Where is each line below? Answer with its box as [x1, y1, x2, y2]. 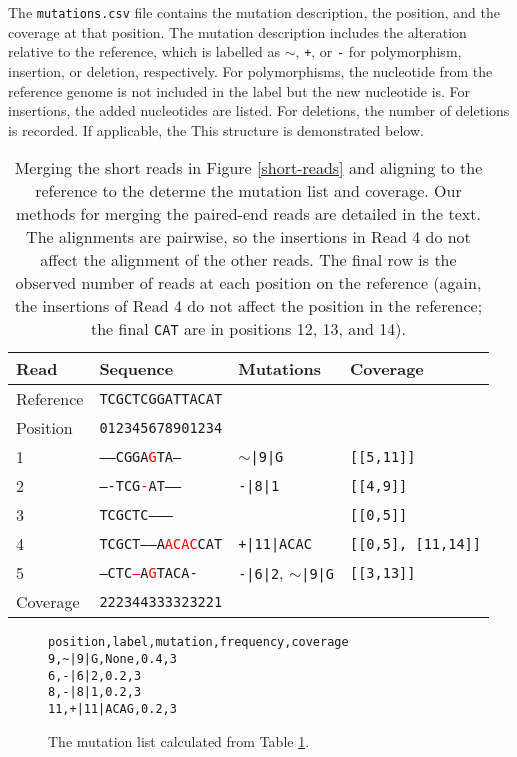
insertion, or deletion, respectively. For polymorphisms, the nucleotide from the [8, 60, 493, 81]
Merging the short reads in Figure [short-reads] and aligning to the [14, 156, 483, 180]
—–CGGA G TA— [99, 448, 182, 465]
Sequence [99, 357, 174, 381]
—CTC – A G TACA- [99, 564, 198, 581]
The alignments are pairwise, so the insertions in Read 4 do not [26, 225, 471, 249]
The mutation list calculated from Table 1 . [48, 730, 310, 751]
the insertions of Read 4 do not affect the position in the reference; [14, 294, 483, 318]
